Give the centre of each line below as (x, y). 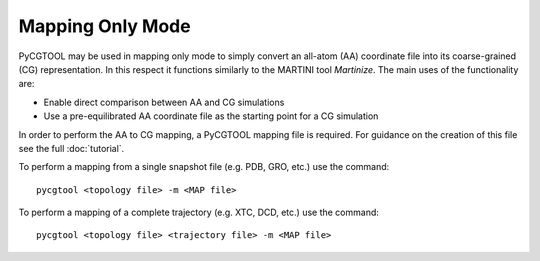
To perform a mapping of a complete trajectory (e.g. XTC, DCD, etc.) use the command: (199, 212)
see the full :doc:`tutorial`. (71, 148)
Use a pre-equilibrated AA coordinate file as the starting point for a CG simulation (211, 116)
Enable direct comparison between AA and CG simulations (164, 102)
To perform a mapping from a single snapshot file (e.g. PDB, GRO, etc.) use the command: (204, 167)
